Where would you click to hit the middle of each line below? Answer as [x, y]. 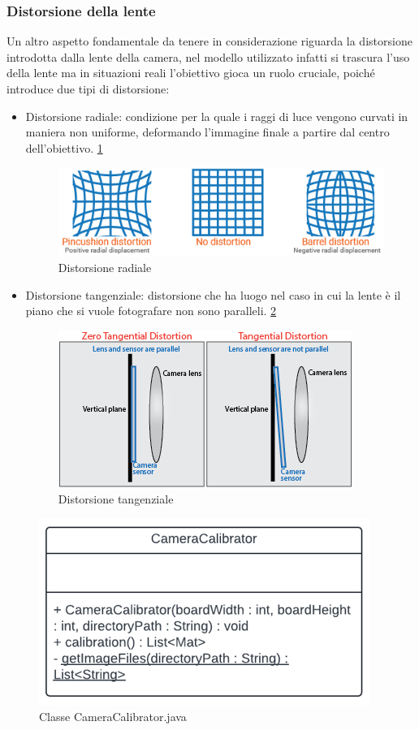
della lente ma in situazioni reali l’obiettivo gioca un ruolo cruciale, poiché [191, 73]
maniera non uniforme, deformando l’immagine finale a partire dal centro [207, 132]
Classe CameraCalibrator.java [113, 716]
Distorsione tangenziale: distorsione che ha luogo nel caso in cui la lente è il [213, 294]
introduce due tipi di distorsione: [88, 89]
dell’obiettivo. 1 [64, 147]
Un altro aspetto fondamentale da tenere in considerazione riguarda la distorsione [209, 41]
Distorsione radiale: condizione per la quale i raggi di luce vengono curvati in [217, 116]
